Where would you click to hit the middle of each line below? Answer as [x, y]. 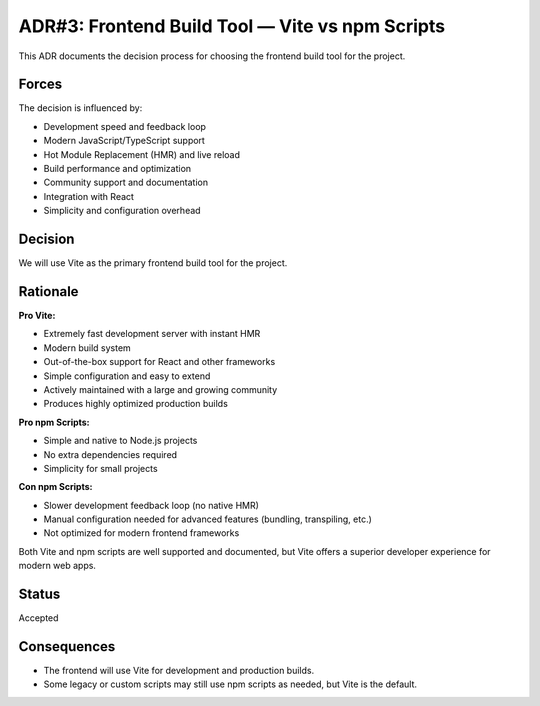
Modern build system [87, 347]
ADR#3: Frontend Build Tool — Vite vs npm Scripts [231, 26]
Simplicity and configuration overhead [122, 211]
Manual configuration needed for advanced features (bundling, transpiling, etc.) [207, 519]
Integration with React [89, 196]
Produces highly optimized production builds [136, 404]
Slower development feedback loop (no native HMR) [151, 505]
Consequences [67, 646]
